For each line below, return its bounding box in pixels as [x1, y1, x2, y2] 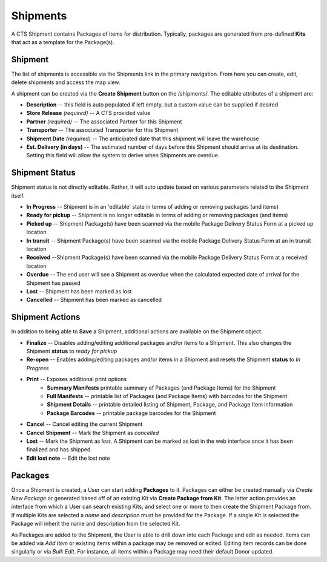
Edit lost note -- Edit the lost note [26, 454, 110, 462]
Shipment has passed [26, 279, 81, 287]
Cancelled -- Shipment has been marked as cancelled [26, 296, 162, 304]
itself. [11, 192, 25, 199]
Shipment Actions [11, 312, 81, 322]
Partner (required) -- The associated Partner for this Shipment [26, 118, 182, 125]
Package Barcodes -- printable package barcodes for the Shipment [47, 409, 216, 417]
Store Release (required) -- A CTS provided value [26, 109, 151, 117]
